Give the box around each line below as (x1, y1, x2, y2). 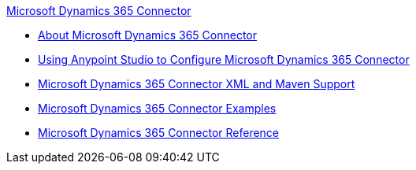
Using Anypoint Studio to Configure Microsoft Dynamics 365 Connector (38, 53, 410, 66)
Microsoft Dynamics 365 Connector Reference (38, 126, 280, 139)
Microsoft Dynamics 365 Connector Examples (38, 102, 277, 115)
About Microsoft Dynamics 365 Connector (38, 28, 257, 42)
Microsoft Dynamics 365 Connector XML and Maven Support (38, 77, 355, 91)
